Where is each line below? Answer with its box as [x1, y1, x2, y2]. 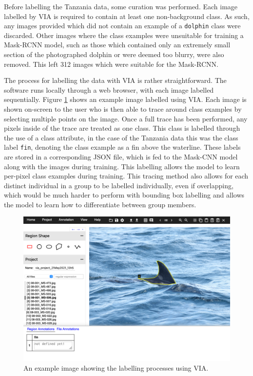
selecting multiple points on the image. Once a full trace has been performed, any [4, 113, 248, 123]
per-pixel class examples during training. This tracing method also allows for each [4, 171, 249, 181]
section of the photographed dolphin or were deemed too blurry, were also [4, 49, 224, 59]
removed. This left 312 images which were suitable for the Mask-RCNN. [4, 59, 219, 69]
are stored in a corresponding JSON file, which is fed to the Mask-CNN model [4, 152, 238, 162]
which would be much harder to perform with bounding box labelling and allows [4, 190, 245, 200]
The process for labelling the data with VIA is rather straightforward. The [4, 75, 227, 85]
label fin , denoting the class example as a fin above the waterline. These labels [4, 142, 241, 152]
